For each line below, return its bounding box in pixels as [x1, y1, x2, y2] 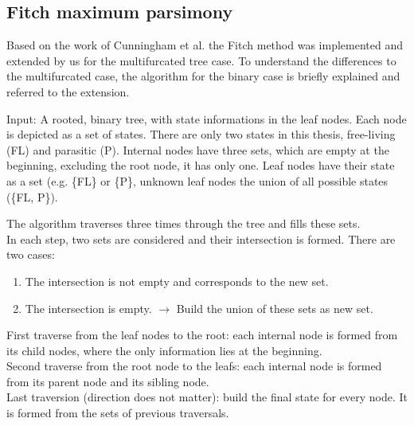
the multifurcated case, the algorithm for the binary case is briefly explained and [6, 68, 400, 84]
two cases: [6, 246, 55, 263]
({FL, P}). [6, 188, 58, 205]
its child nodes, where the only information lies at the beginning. [6, 342, 322, 358]
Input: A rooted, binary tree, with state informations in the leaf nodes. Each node [6, 110, 407, 127]
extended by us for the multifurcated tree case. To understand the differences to [6, 52, 396, 68]
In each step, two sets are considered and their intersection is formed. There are [6, 230, 396, 247]
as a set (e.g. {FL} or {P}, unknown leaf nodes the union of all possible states [6, 172, 389, 189]
